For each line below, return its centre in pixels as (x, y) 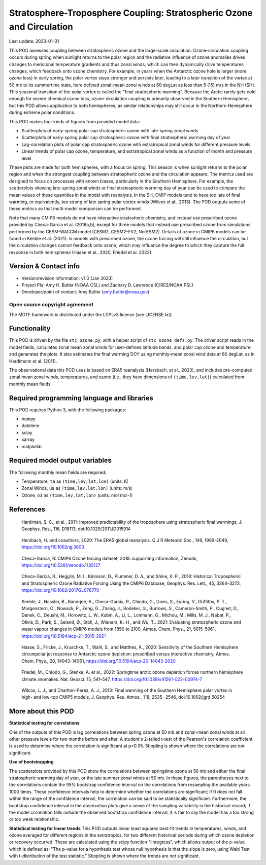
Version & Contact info (44, 266)
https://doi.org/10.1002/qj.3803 (53, 547)
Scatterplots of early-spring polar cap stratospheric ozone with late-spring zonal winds (110, 131)
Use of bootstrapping (31, 762)
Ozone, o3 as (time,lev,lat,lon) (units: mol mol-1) (77, 495)
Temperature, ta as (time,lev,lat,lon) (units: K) (75, 481)
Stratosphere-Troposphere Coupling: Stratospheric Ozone (131, 13)
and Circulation (41, 27)
